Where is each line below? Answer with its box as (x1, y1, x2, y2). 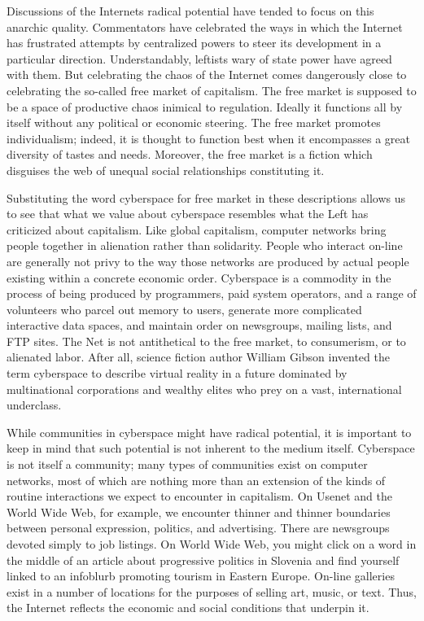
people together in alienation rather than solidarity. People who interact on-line (7, 237, 403, 254)
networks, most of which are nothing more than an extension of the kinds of (7, 471, 386, 488)
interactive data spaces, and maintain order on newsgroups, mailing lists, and (7, 317, 392, 334)
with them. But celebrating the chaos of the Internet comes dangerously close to (7, 66, 407, 83)
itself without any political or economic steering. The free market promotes (7, 114, 381, 131)
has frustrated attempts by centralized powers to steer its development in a (7, 34, 382, 51)
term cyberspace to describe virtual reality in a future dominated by (7, 365, 348, 382)
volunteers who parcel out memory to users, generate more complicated (7, 300, 362, 317)
